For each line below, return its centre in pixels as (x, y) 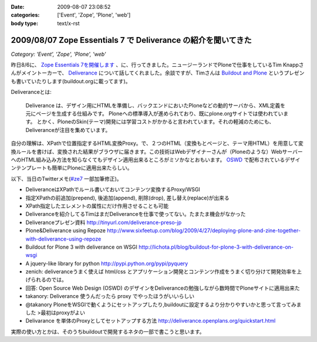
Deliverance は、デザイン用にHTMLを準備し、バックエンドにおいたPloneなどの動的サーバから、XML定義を (156, 105)
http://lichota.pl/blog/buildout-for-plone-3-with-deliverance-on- (216, 247)
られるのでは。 (48, 280)
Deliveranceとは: (31, 92)
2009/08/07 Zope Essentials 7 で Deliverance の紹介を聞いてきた (131, 40)
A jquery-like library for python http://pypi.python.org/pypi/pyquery (107, 263)
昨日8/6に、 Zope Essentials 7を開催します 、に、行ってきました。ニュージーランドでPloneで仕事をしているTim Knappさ (158, 65)
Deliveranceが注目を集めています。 (68, 130)
